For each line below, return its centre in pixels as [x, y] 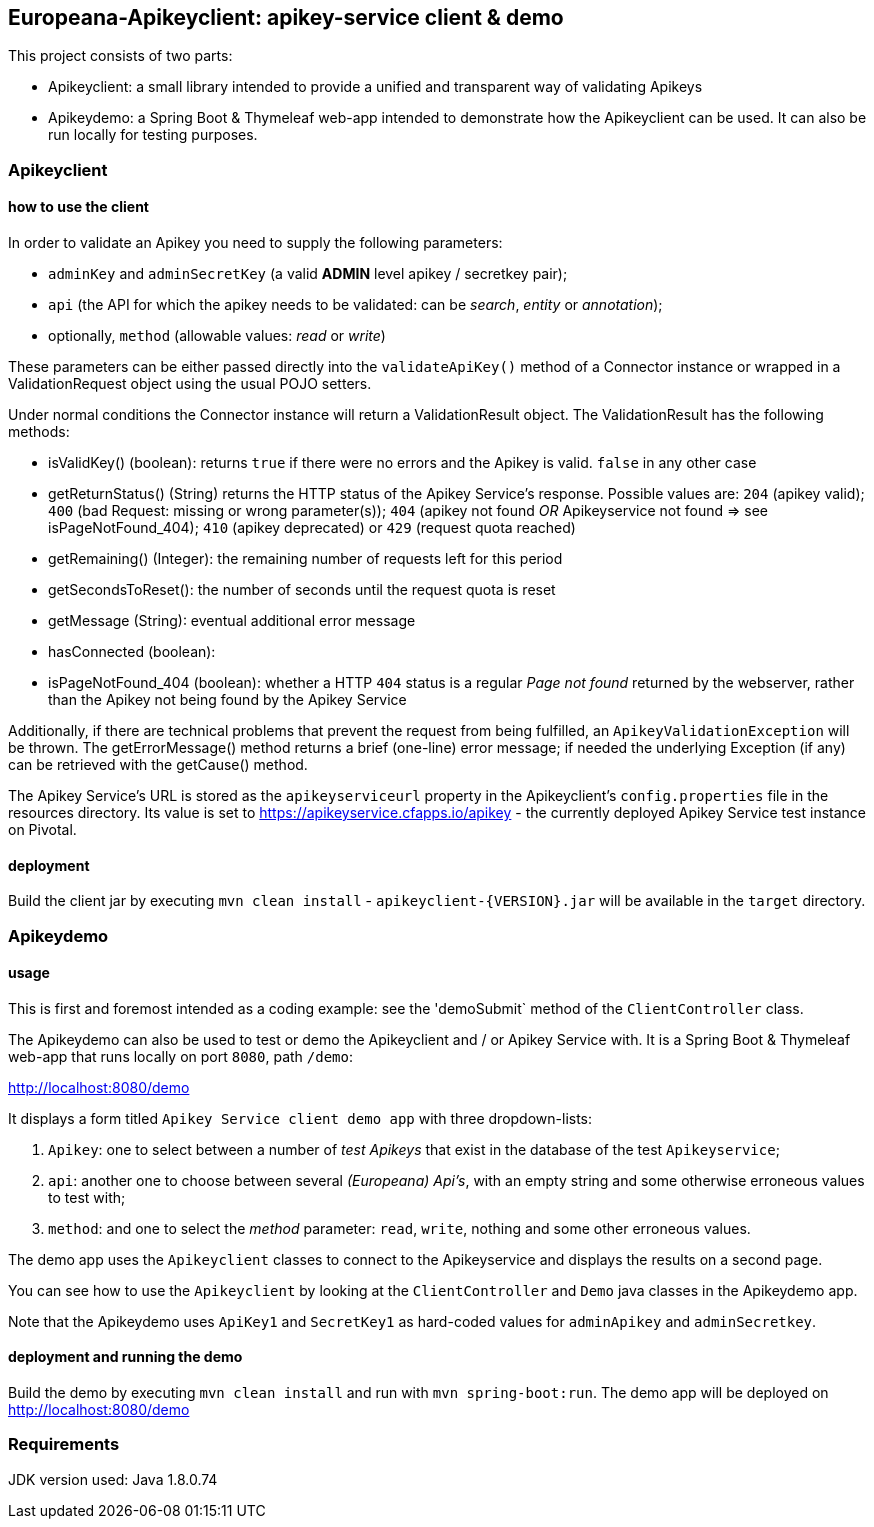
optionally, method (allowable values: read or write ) [217, 336]
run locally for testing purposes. [153, 135]
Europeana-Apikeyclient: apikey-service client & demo [286, 17]
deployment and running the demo [125, 1357]
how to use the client [78, 207]
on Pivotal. [42, 830]
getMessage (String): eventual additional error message [232, 621]
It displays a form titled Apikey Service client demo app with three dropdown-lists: [300, 1118]
